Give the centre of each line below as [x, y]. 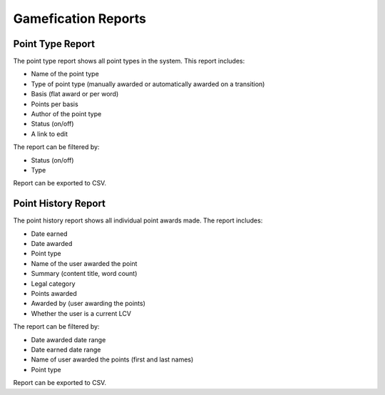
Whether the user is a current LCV [81, 313]
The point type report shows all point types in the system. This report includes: [129, 61]
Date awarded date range [68, 339]
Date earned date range [66, 349]
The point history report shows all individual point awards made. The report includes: [138, 220]
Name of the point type [65, 74]
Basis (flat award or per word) [75, 94]
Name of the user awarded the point [84, 263]
